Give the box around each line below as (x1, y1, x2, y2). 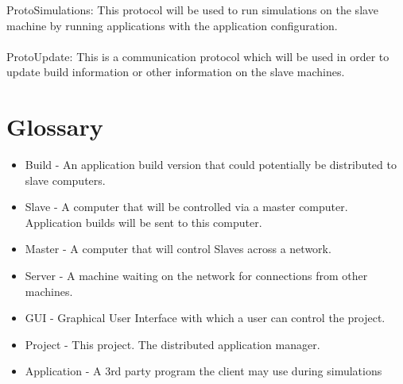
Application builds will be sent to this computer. (25, 213, 262, 230)
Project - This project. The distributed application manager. (25, 336, 320, 352)
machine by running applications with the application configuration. (6, 17, 338, 33)
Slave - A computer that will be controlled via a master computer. (25, 198, 348, 215)
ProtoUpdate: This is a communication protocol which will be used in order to (6, 48, 389, 64)
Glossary (6, 110, 103, 143)
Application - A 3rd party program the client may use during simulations (25, 363, 382, 379)
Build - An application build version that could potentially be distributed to (25, 156, 397, 173)
